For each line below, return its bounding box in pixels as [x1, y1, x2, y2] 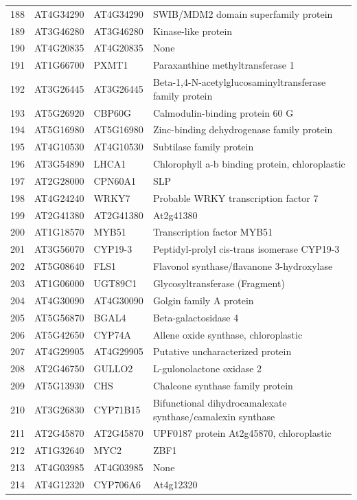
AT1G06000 [34, 276, 84, 290]
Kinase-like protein [152, 23, 233, 38]
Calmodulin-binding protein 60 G [152, 105, 294, 120]
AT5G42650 [34, 327, 84, 341]
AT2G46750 [34, 361, 84, 376]
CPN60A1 [93, 173, 137, 187]
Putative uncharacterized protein [152, 344, 292, 359]
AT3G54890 [34, 157, 84, 171]
